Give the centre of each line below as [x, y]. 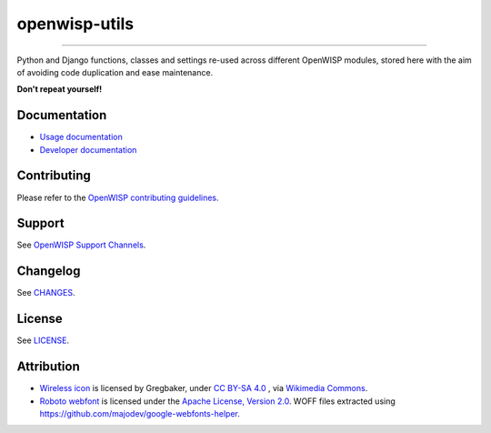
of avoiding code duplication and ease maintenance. [115, 72]
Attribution [49, 367]
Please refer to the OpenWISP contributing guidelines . [118, 197]
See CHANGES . [46, 293]
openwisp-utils [75, 24]
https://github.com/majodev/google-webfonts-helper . [140, 413]
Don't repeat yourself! [60, 89]
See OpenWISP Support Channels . [81, 245]
